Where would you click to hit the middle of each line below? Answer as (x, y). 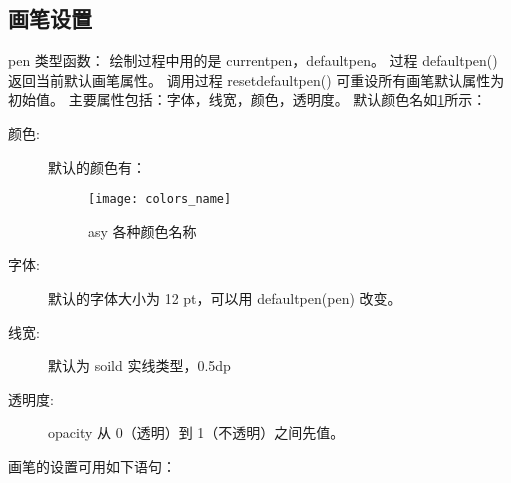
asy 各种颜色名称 (142, 230)
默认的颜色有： (97, 166)
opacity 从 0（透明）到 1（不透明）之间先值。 (196, 432)
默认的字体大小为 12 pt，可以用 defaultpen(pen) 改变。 (225, 298)
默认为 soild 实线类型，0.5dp (139, 365)
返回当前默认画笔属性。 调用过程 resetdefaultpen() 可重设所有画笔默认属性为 (256, 79)
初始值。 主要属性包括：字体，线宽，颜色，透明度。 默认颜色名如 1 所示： (247, 99)
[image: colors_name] (160, 199)
